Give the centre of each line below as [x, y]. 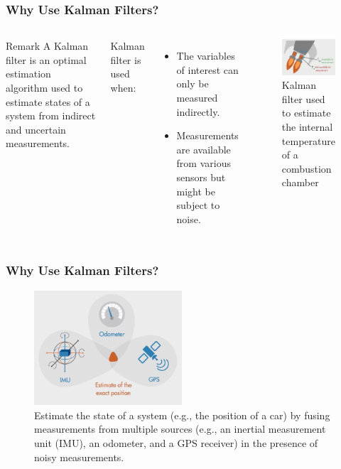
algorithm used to [44, 87]
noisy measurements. [79, 457]
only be [193, 83]
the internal [307, 126]
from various [204, 163]
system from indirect [51, 115]
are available [204, 149]
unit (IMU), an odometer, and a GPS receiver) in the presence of [176, 442]
